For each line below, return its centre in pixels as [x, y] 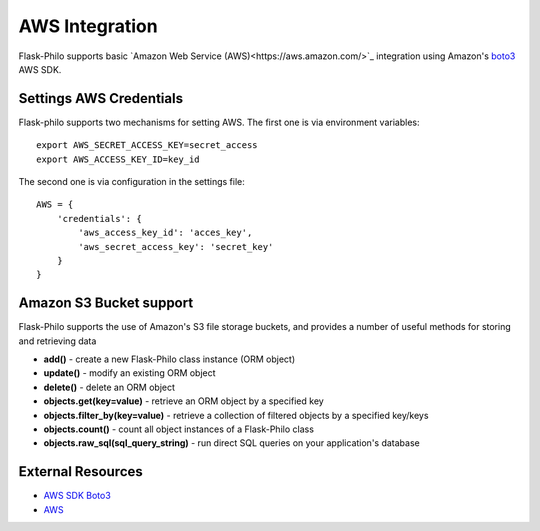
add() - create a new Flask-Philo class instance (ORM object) [169, 359]
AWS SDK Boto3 [77, 496]
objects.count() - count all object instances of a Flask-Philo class [179, 429]
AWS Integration [88, 26]
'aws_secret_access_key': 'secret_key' [176, 246]
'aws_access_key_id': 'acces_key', [165, 233]
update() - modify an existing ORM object [129, 373]
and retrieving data [57, 341]
